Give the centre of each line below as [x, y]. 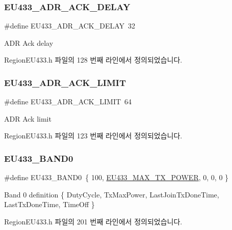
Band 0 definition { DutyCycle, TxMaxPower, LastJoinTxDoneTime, [112, 194]
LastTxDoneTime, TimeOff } [49, 204]
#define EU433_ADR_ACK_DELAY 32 [70, 26]
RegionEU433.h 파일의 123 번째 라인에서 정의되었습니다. [93, 136]
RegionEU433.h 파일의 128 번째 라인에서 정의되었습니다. [93, 60]
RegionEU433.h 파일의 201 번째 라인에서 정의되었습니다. [93, 221]
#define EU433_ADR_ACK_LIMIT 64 [68, 102]
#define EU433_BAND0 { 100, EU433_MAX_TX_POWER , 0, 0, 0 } [117, 177]
